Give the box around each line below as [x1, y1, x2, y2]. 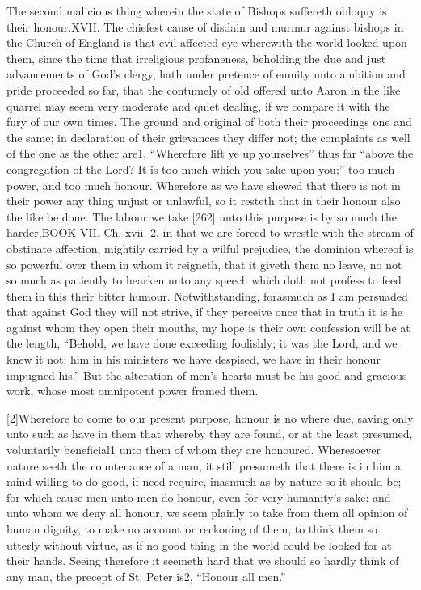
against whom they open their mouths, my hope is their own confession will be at [6, 318, 410, 335]
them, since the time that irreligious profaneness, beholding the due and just [6, 49, 386, 66]
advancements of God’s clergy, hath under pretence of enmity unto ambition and [6, 65, 406, 82]
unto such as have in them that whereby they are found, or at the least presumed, [6, 425, 413, 442]
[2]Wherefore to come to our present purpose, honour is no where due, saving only [6, 409, 414, 426]
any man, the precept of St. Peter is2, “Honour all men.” [6, 567, 286, 584]
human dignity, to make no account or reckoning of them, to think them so [6, 520, 378, 537]
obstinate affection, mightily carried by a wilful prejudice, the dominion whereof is [6, 239, 414, 256]
